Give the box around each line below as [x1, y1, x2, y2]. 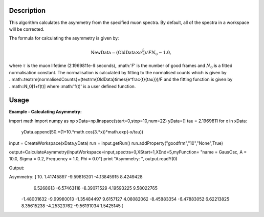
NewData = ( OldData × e [90, 50, 143, 56]
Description [9, 6, 46, 15]
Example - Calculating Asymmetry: [9, 109, 82, 115]
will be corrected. [9, 26, 44, 32]
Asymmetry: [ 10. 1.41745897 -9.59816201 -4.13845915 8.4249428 [9, 174, 143, 180]
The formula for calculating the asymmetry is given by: [9, 35, 119, 41]
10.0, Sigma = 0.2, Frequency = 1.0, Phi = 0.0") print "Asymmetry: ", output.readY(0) [9, 156, 178, 162]
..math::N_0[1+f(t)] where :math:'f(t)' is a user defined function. [9, 83, 136, 89]
